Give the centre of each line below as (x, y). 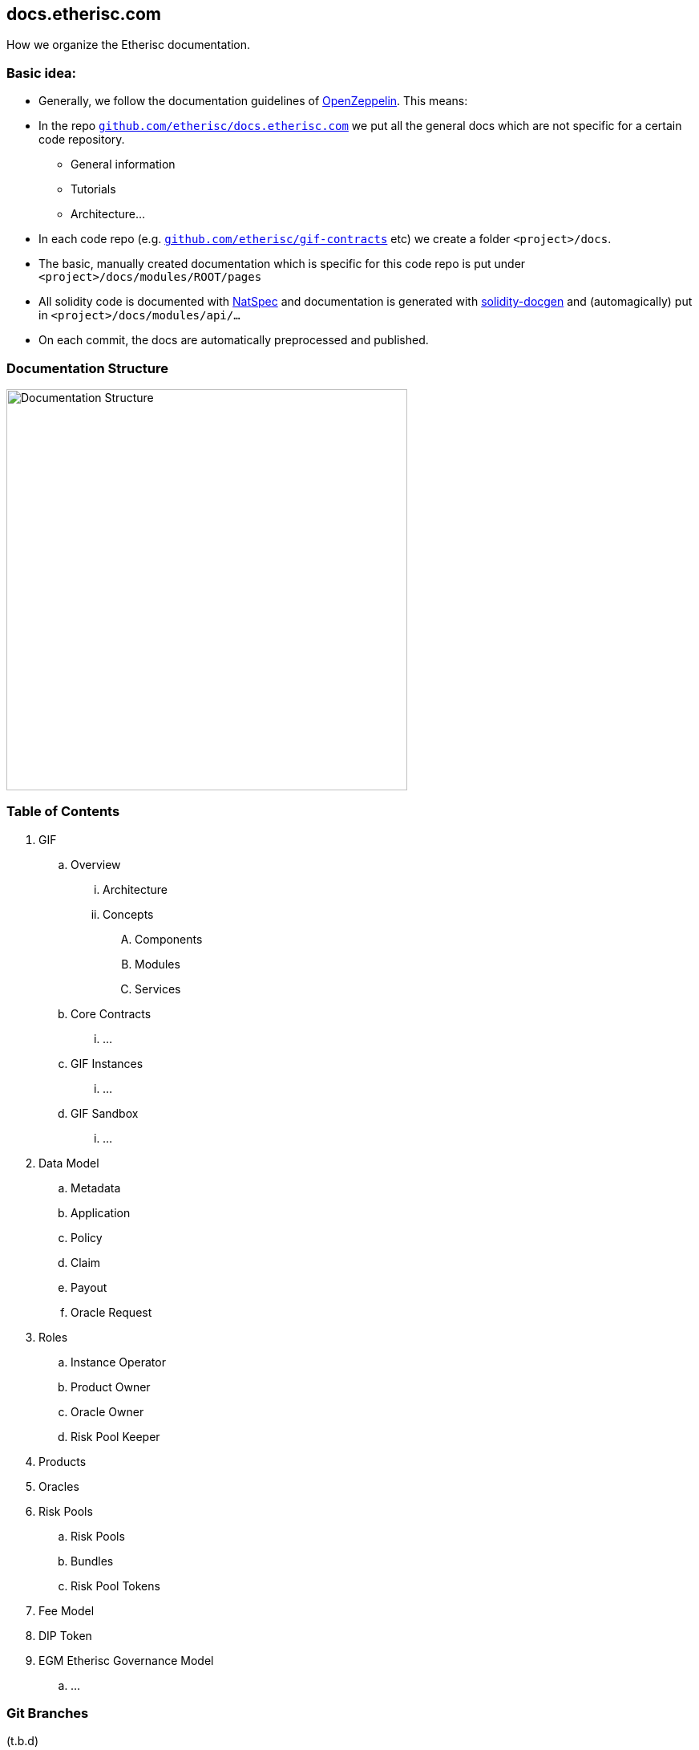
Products (63, 1461)
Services (158, 989)
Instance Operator (118, 1362)
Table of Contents (63, 812)
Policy (87, 1237)
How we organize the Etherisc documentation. (129, 45)
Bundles (92, 1561)
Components (169, 939)
